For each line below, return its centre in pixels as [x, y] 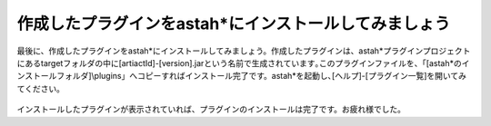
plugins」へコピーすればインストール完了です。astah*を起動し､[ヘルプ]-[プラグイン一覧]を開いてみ [281, 76]
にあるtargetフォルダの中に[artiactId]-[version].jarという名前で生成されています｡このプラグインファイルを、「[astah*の [240, 63]
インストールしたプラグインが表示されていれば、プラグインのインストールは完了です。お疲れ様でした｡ [209, 110]
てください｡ [39, 88]
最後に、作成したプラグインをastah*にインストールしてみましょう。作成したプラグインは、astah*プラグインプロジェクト [244, 51]
